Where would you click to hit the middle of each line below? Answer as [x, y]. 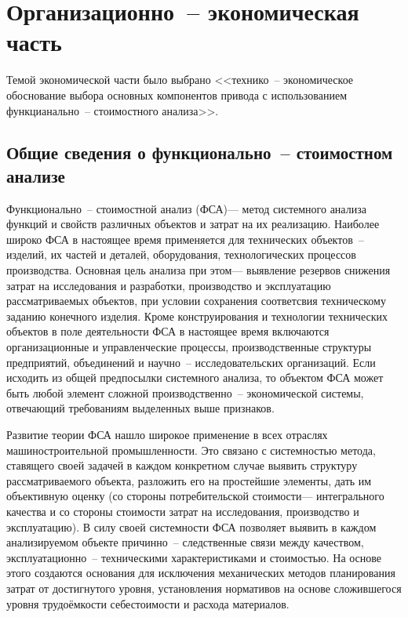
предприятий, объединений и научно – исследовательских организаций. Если [191, 362]
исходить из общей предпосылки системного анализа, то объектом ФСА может [195, 377]
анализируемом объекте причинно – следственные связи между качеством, [185, 542]
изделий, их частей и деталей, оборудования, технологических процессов [181, 254]
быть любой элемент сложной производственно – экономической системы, [185, 392]
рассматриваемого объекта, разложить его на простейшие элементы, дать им [189, 480]
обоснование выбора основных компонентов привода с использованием [177, 94]
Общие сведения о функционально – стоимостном [200, 152]
